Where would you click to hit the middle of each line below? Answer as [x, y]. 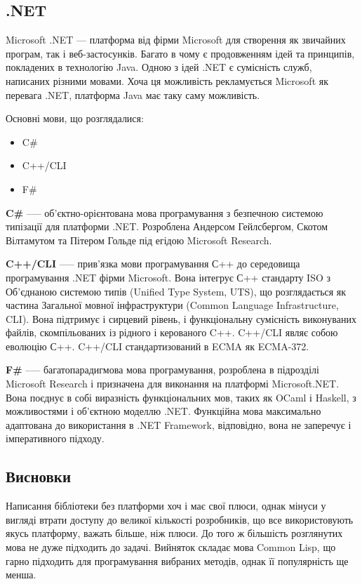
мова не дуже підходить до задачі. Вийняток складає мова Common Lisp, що [171, 547]
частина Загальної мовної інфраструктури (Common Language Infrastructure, [172, 305]
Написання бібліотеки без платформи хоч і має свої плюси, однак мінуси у [166, 506]
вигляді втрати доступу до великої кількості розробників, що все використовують [180, 519]
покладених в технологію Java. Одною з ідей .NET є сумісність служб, [159, 67]
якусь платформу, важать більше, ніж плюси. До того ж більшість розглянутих [174, 533]
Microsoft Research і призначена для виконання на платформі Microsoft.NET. [173, 384]
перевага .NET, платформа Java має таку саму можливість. [133, 94]
